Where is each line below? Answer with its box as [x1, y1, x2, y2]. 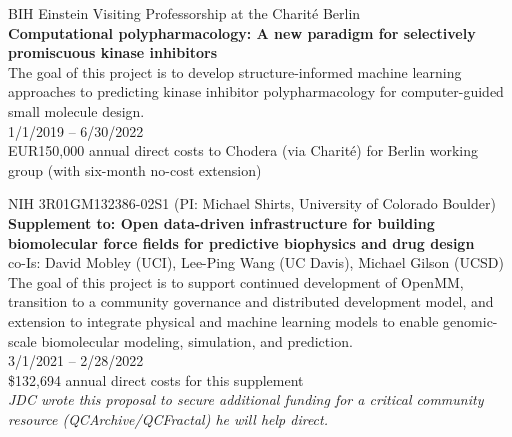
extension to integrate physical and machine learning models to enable [8, 310, 439, 331]
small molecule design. [8, 100, 145, 121]
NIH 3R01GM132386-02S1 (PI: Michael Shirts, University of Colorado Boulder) [8, 193, 496, 214]
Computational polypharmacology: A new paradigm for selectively [8, 22, 476, 43]
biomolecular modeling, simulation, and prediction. [41, 330, 353, 351]
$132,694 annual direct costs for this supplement [8, 369, 304, 390]
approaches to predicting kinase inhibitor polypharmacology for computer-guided [8, 81, 504, 102]
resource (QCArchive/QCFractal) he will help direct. [8, 408, 328, 429]
